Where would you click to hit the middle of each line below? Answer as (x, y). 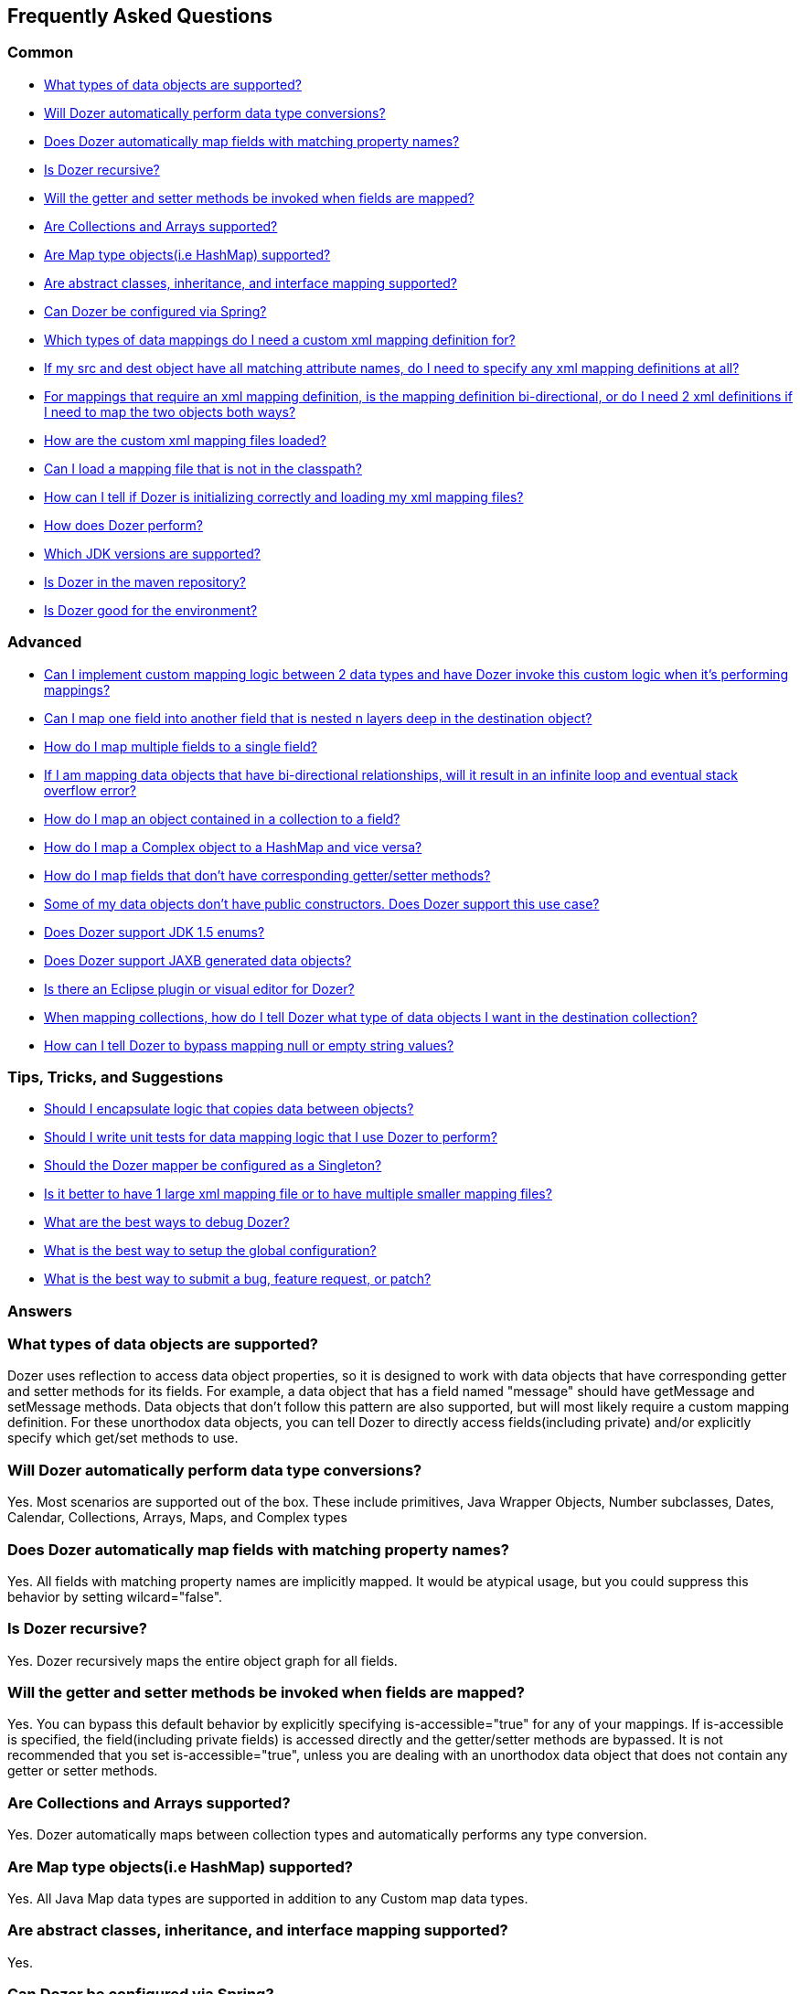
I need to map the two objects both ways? (170, 411)
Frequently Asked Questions (140, 16)
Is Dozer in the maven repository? (145, 581)
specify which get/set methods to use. (123, 1438)
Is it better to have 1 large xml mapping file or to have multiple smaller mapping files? (298, 1194)
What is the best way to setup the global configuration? (210, 1251)
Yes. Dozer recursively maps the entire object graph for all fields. (203, 1660)
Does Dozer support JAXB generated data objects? (198, 960)
